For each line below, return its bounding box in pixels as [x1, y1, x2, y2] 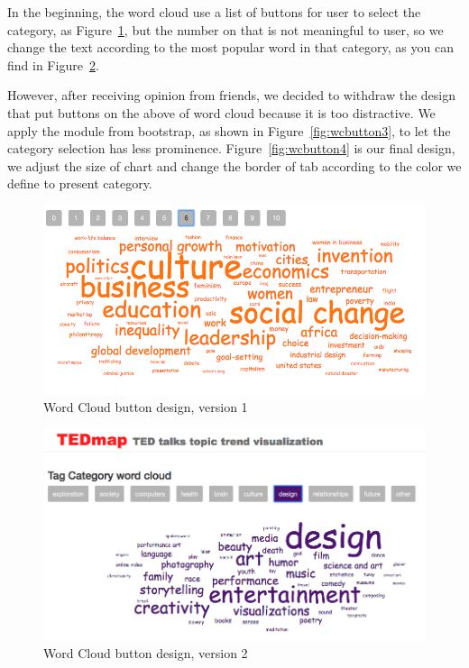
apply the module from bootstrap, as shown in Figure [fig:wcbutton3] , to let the [7, 121, 451, 140]
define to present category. [7, 174, 152, 193]
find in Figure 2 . [7, 55, 99, 74]
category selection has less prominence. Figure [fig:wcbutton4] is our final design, [7, 139, 455, 158]
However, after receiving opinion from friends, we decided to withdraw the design [7, 86, 455, 105]
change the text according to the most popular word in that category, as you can [7, 38, 454, 57]
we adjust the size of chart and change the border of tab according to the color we [7, 156, 462, 175]
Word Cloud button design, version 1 [43, 398, 248, 416]
